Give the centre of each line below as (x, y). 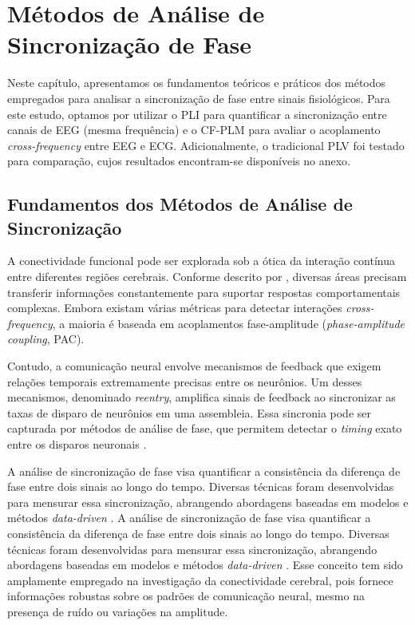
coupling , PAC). (46, 339)
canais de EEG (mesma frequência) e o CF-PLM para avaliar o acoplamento (194, 130)
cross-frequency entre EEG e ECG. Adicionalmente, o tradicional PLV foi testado (206, 145)
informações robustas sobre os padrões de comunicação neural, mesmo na (186, 596)
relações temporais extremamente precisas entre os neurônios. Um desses (185, 381)
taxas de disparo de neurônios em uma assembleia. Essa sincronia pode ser (190, 412)
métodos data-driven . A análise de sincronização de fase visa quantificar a (189, 518)
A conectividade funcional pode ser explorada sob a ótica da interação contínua (202, 261)
